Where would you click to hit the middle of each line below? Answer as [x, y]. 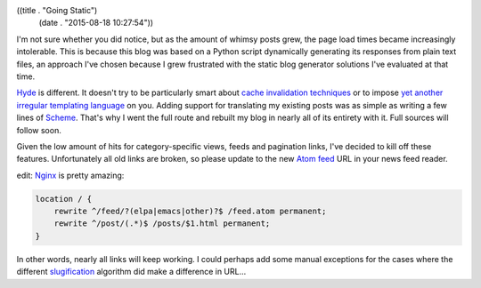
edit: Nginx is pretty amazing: [70, 175]
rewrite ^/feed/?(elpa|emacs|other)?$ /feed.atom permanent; [190, 212]
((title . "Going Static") [57, 10]
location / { [64, 199]
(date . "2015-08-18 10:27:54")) [96, 23]
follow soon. [39, 130]
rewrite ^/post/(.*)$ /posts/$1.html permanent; [162, 224]
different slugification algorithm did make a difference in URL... [131, 272]
